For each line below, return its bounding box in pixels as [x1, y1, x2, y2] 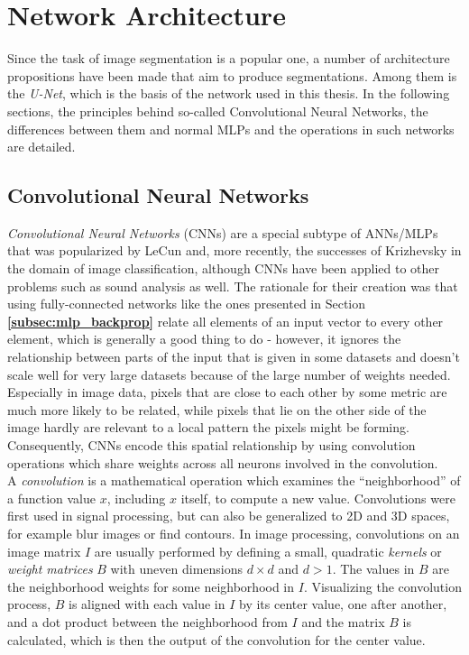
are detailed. [7, 137, 76, 156]
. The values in [332, 559, 415, 578]
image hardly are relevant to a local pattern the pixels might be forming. [7, 418, 409, 437]
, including [106, 488, 166, 507]
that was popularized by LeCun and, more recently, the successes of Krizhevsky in [7, 241, 462, 260]
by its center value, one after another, [239, 595, 447, 613]
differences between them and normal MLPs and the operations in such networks [7, 119, 455, 138]
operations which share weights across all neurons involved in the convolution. [7, 453, 438, 472]
